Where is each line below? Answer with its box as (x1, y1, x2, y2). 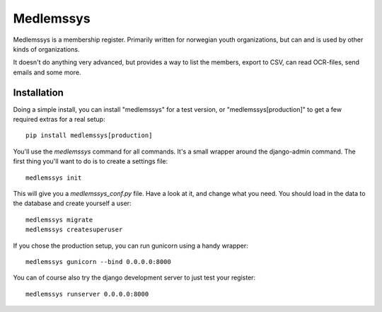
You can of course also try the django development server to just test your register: (13, 273, 256, 282)
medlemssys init (25, 173, 82, 182)
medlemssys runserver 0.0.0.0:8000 (25, 290, 149, 298)
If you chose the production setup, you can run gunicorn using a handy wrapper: (13, 241, 249, 250)
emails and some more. (13, 68, 81, 76)
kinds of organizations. (13, 45, 80, 53)
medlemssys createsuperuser (25, 226, 123, 233)
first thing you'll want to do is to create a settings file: (13, 157, 168, 166)
